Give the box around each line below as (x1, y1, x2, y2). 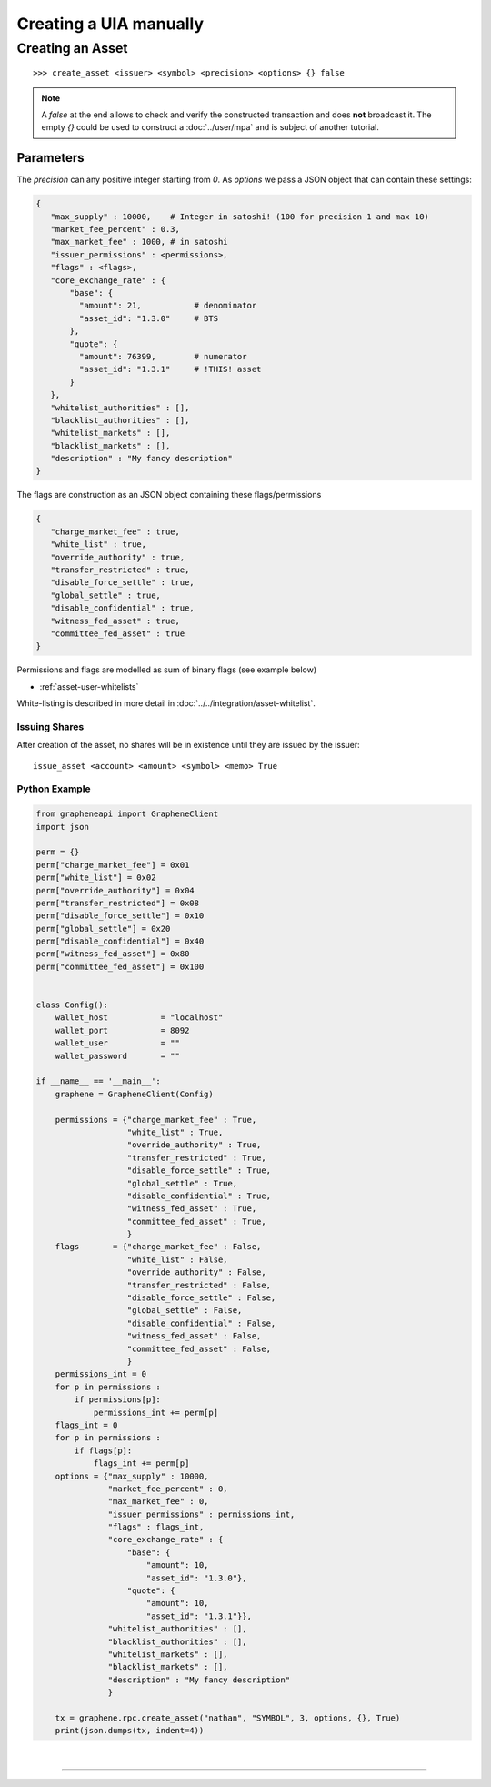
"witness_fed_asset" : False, (126, 1331, 262, 1341)
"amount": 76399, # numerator (78, 351, 247, 361)
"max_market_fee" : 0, (107, 1497, 209, 1507)
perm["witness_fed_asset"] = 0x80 (35, 949, 190, 959)
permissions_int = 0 (55, 1369, 147, 1379)
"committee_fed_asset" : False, (126, 1343, 272, 1354)
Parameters (16, 150, 85, 166)
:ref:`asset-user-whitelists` (39, 681, 139, 692)
